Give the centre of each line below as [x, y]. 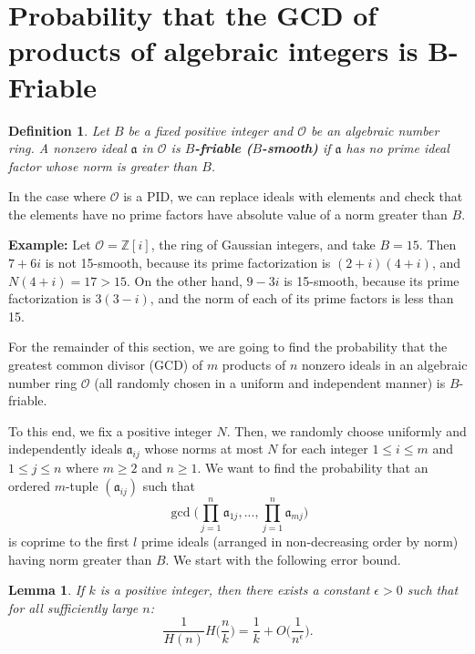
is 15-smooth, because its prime [372, 280]
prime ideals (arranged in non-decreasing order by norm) [299, 541]
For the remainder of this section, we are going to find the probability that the [228, 347]
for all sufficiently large [73, 607]
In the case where [57, 196]
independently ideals [65, 449]
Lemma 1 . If [46, 590]
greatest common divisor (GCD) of [106, 365]
